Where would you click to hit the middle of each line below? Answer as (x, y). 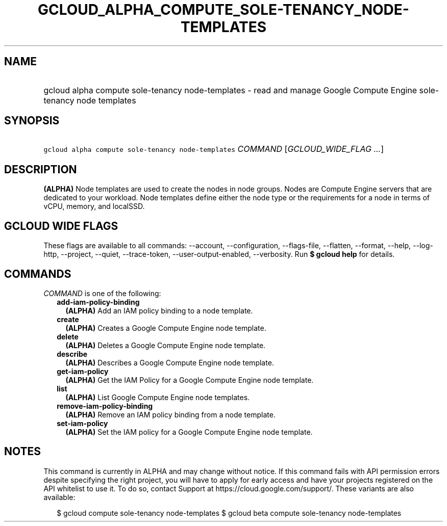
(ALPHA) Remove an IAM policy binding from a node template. (170, 414)
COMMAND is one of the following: (102, 293)
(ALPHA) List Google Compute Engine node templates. (158, 397)
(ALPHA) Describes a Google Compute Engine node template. (170, 362)
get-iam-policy (83, 371)
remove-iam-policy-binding (105, 406)
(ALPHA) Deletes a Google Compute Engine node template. (166, 345)
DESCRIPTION (41, 169)
